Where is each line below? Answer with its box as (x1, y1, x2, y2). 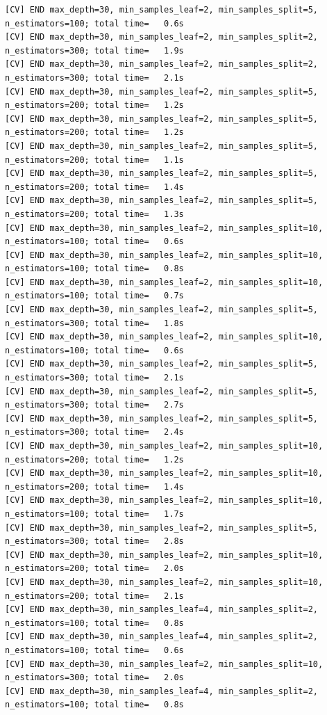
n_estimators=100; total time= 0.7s (5, 291, 184, 301)
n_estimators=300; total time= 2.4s (5, 427, 184, 437)
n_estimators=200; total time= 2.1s (5, 591, 184, 601)
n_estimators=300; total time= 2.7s (5, 400, 184, 410)
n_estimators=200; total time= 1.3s (5, 209, 184, 219)
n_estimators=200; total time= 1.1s (5, 154, 184, 165)
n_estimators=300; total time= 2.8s (5, 536, 184, 547)
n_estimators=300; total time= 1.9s (5, 45, 184, 56)
